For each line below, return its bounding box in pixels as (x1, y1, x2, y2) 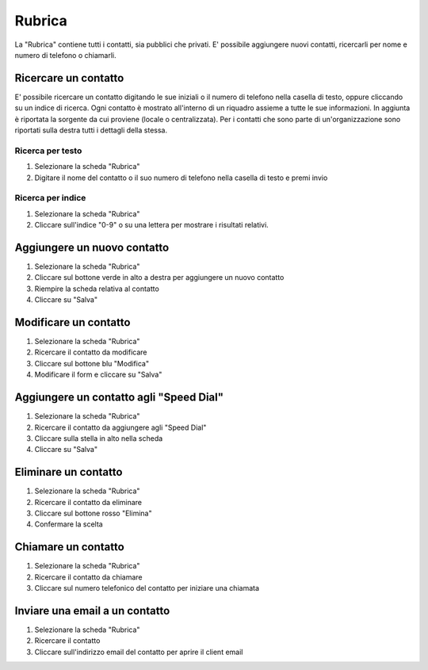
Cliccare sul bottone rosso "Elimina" (34, 508, 152, 518)
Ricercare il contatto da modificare (34, 347, 147, 357)
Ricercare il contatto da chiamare (34, 572, 143, 582)
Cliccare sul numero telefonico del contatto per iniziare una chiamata (34, 584, 260, 593)
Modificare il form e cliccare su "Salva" (34, 369, 162, 380)
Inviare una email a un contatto (14, 603, 170, 618)
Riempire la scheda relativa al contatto (34, 284, 160, 293)
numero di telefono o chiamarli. (14, 50, 117, 59)
